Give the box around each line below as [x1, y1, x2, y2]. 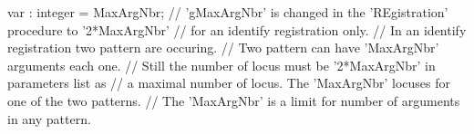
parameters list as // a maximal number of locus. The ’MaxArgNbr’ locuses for [7, 73, 451, 92]
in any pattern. [7, 109, 91, 128]
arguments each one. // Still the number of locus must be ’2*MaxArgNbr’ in [7, 55, 436, 74]
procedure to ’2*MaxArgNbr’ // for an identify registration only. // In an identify [7, 20, 467, 39]
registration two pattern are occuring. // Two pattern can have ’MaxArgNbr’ [7, 38, 439, 57]
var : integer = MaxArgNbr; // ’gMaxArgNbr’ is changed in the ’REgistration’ [7, 3, 448, 21]
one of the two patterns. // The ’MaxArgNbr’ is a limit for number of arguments [7, 91, 460, 110]
